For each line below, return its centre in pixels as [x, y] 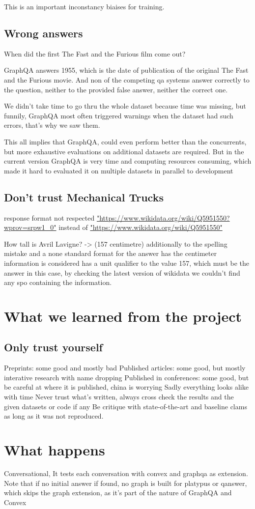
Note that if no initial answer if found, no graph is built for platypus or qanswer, [126, 483]
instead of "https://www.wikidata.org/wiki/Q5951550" [141, 227]
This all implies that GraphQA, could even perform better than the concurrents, [125, 141]
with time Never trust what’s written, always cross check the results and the [119, 397]
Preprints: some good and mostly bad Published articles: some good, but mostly [125, 368]
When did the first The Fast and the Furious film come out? [95, 53]
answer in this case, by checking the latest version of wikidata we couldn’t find [122, 272]
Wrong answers [43, 33]
